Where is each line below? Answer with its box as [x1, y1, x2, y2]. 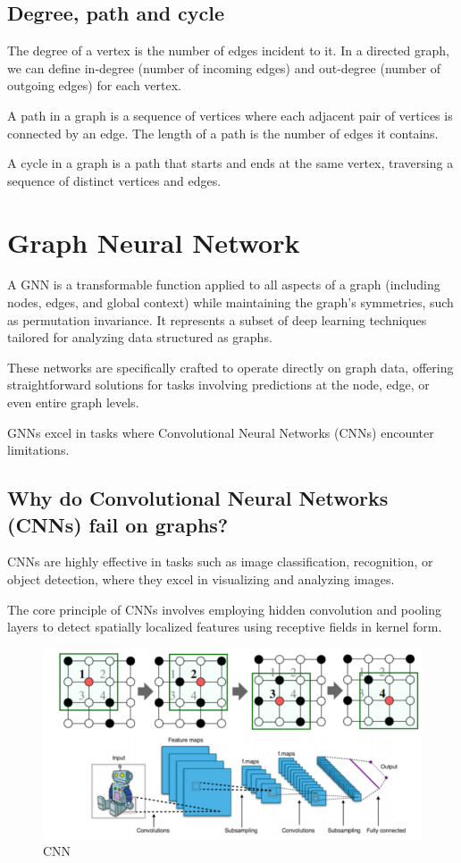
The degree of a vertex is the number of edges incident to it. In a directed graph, [7, 41, 449, 60]
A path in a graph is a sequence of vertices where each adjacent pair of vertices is [7, 105, 453, 124]
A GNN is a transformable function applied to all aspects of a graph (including [7, 275, 440, 294]
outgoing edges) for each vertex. [7, 76, 181, 95]
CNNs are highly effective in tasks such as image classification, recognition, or [7, 552, 433, 571]
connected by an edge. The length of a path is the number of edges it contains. [7, 123, 439, 142]
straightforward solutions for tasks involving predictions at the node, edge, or [7, 375, 430, 394]
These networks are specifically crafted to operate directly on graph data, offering [7, 357, 454, 376]
